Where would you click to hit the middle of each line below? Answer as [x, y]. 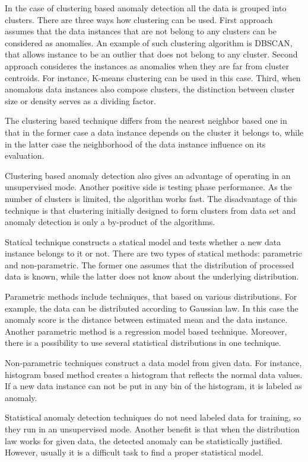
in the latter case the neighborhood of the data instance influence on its [135, 144]
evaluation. [25, 155]
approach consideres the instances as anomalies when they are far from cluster [147, 65]
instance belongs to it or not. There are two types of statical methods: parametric [153, 253]
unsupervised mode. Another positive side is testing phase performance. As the [148, 187]
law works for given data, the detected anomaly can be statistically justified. [144, 440]
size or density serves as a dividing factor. [80, 100]
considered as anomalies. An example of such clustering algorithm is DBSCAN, [149, 42]
